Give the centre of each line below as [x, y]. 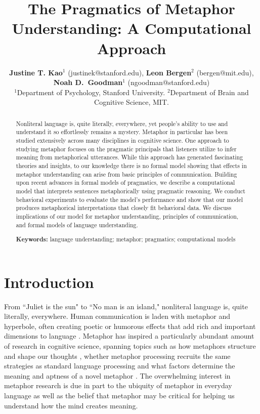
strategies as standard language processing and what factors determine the [120, 366]
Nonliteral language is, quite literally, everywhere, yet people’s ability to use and [122, 123]
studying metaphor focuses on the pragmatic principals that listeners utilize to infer [126, 149]
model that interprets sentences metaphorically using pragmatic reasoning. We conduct [131, 191]
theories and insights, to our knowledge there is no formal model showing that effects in [131, 165]
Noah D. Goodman [88, 82]
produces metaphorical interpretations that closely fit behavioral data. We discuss [124, 208]
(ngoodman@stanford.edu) [169, 82]
